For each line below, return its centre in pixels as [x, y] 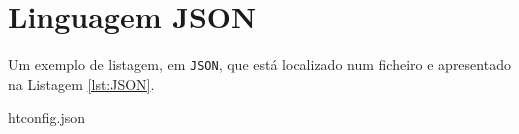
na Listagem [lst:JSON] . [81, 83]
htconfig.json [47, 117]
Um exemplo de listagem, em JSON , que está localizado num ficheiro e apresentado [259, 64]
